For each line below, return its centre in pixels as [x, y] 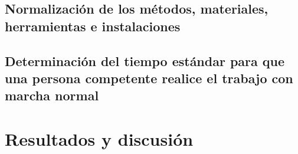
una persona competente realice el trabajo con [149, 78]
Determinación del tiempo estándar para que [145, 60]
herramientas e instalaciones [93, 26]
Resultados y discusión [99, 138]
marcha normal [52, 95]
